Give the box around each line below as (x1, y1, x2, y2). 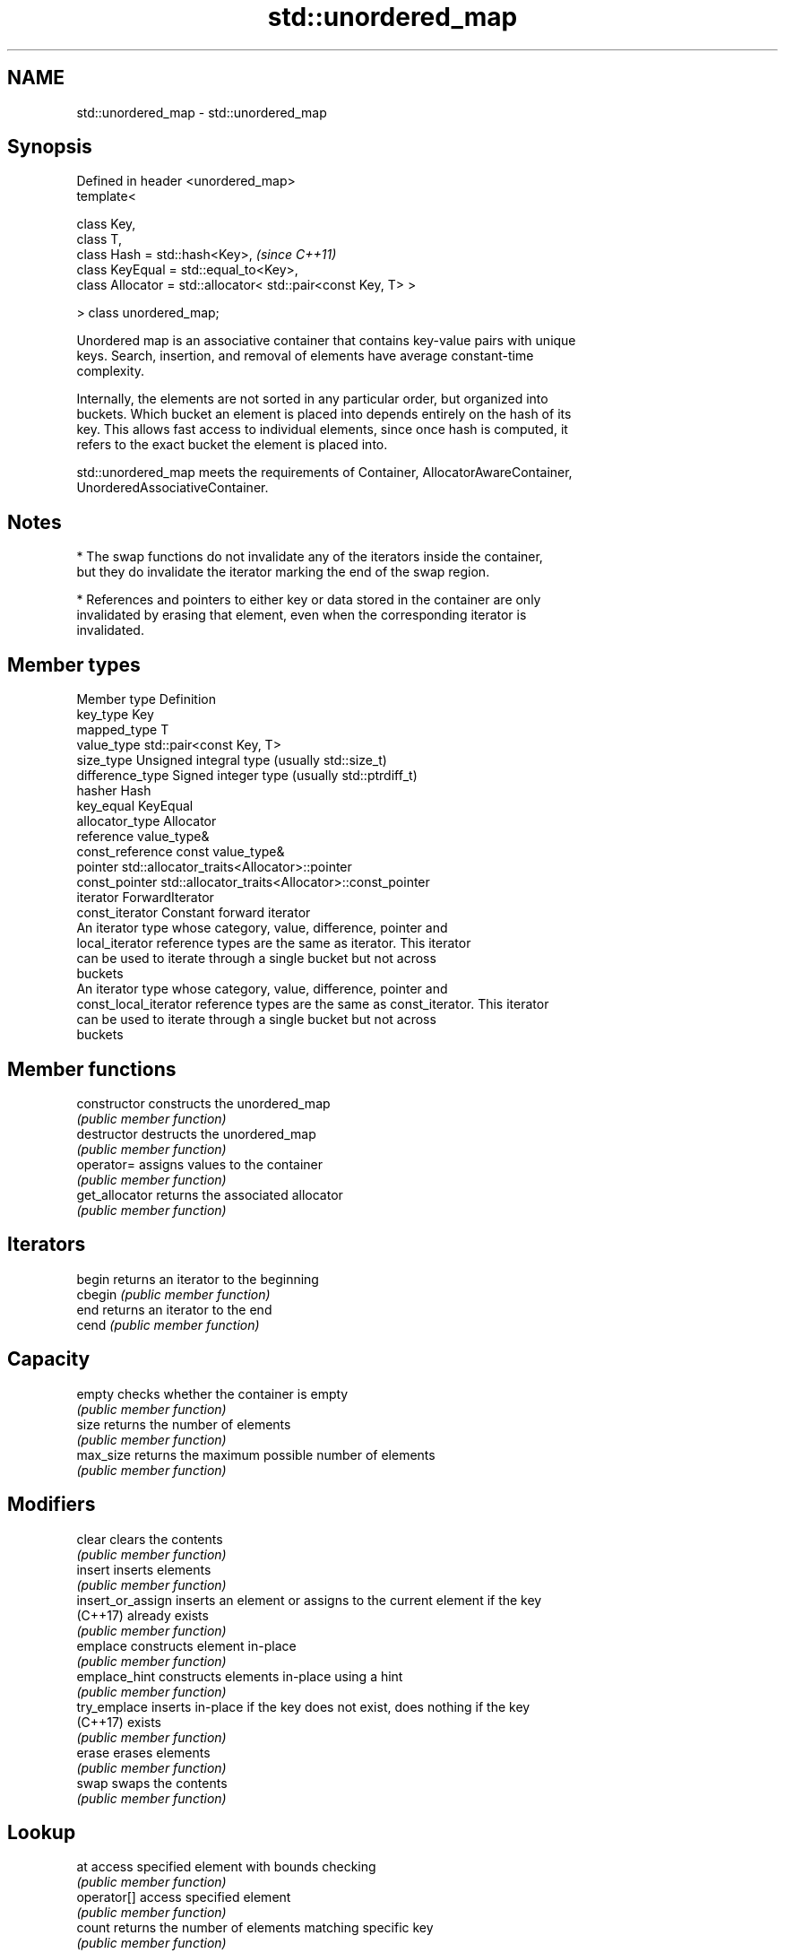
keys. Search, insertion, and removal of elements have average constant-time (76, 348, 534, 364)
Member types (7, 653, 141, 676)
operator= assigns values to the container (76, 1156, 323, 1172)
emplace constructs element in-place (76, 1637, 297, 1654)
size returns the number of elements (76, 1416, 291, 1432)
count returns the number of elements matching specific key (76, 1920, 434, 1936)
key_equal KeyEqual (76, 798, 194, 814)
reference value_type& (76, 829, 210, 845)
